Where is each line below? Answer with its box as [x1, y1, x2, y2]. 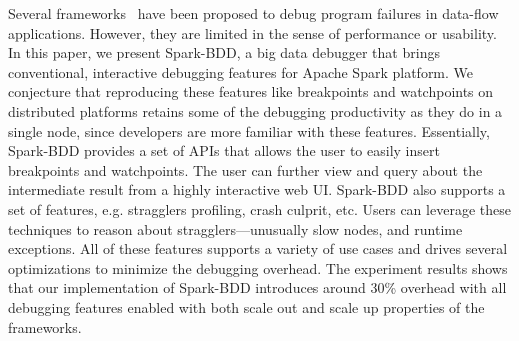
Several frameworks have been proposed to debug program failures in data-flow [8, 3, 499, 23]
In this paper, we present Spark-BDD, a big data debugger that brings [8, 42, 440, 63]
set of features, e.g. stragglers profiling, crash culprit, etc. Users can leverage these [8, 198, 511, 219]
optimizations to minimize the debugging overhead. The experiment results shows [8, 257, 508, 278]
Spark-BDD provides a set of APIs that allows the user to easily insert [8, 140, 440, 161]
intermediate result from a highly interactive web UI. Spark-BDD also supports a [8, 179, 506, 200]
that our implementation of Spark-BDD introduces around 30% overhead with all [8, 277, 507, 298]
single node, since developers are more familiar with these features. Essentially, [8, 120, 490, 141]
